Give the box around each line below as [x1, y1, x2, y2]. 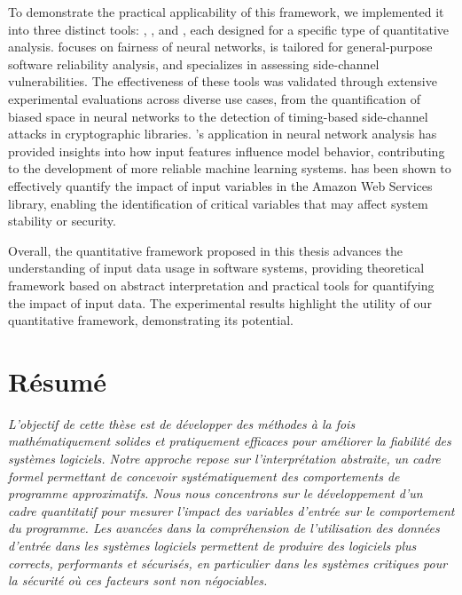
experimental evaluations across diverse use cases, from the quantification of [8, 89, 420, 107]
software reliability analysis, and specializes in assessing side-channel [8, 54, 380, 73]
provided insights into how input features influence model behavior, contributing [8, 141, 445, 160]
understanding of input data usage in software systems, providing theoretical [8, 258, 425, 277]
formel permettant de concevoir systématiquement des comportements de [8, 466, 400, 485]
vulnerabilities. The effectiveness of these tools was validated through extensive [8, 72, 437, 91]
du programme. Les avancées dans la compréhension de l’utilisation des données [8, 519, 440, 537]
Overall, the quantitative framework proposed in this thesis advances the [8, 241, 403, 259]
